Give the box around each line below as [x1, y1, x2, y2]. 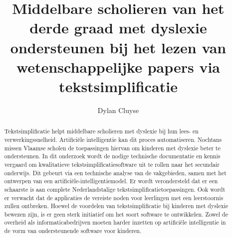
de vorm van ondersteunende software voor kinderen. [4, 227, 142, 235]
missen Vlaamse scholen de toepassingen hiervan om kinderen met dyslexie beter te [4, 143, 221, 152]
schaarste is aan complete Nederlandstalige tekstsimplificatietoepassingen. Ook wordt [4, 185, 226, 193]
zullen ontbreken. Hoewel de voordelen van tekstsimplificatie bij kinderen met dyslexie [4, 202, 229, 210]
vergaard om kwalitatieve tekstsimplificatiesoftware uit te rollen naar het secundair [4, 160, 220, 168]
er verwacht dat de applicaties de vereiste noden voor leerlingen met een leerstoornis [4, 193, 224, 202]
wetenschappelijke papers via [16, 56, 221, 77]
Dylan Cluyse [97, 105, 139, 115]
